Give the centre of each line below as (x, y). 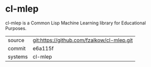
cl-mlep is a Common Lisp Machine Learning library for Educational (75, 23)
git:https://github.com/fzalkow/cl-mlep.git (83, 40)
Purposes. (16, 28)
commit (17, 48)
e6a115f (43, 48)
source (16, 40)
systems (18, 56)
